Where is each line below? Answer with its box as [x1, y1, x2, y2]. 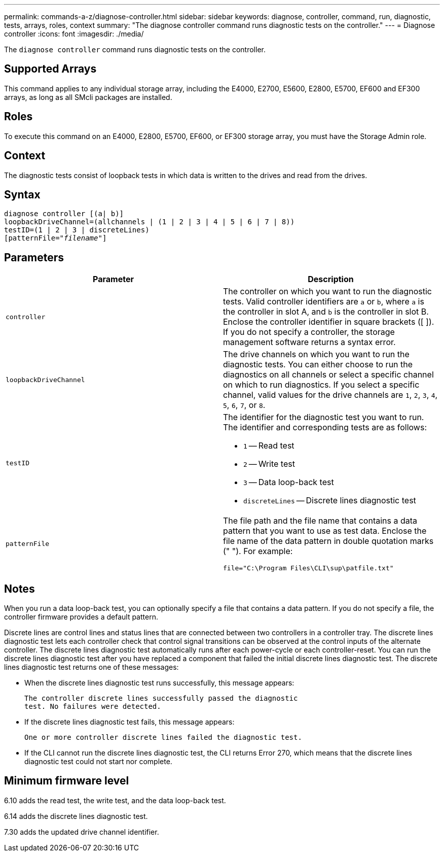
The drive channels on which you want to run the [223, 349, 410, 360]
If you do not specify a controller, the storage [223, 327, 395, 337]
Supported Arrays [4, 62, 97, 76]
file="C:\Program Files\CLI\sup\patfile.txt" [223, 564, 394, 572]
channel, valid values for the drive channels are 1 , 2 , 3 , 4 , [223, 390, 438, 400]
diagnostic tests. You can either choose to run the [223, 359, 413, 370]
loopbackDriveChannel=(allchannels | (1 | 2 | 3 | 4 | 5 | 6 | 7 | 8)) [4, 218, 295, 226]
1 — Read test [243, 440, 294, 451]
